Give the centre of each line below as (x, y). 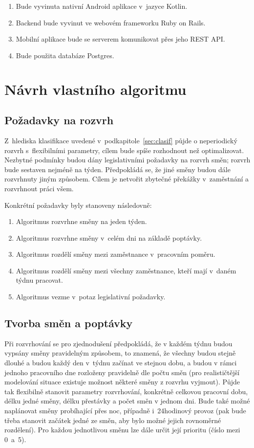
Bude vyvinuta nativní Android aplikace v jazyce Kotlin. (102, 6)
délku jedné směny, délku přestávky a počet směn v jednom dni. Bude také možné (127, 401)
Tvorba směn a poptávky (69, 323)
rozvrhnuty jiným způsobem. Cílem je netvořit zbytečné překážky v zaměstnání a (127, 179)
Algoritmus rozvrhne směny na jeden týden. (81, 221)
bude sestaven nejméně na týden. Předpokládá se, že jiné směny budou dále (117, 169)
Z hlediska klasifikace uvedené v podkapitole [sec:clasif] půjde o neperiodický (121, 140)
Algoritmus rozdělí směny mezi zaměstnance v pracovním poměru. (116, 254)
